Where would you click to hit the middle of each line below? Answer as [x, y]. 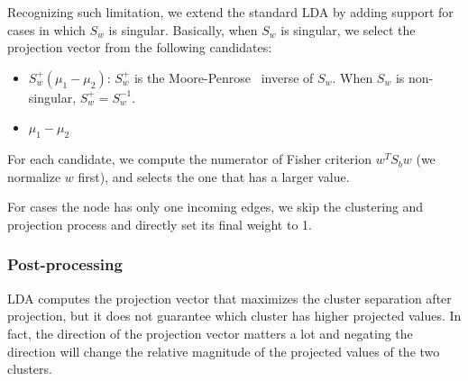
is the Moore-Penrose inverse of [224, 77]
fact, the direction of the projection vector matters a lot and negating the [210, 333]
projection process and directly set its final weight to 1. [160, 224]
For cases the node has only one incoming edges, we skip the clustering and [216, 207]
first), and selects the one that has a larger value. [214, 176]
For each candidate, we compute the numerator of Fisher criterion [189, 159]
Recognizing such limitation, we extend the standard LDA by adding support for [230, 12]
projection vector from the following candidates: [140, 47]
